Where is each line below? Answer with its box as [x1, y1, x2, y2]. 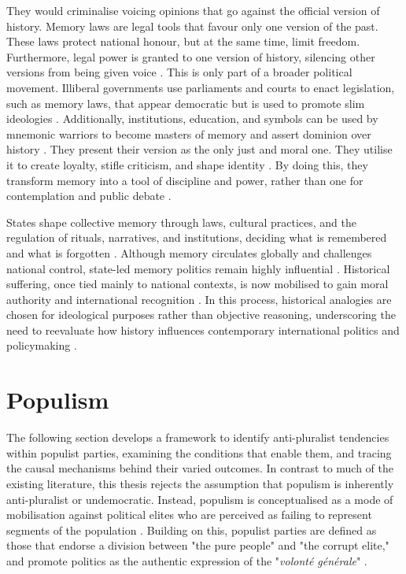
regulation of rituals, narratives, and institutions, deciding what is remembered [6, 229, 387, 246]
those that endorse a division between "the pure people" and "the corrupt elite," [6, 537, 389, 554]
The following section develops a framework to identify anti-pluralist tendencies [6, 429, 389, 446]
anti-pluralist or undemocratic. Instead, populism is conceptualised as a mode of [6, 491, 393, 507]
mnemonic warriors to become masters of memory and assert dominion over [6, 125, 371, 142]
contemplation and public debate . [6, 187, 172, 204]
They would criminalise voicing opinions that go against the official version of [6, 2, 380, 18]
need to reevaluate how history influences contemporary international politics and [6, 321, 400, 338]
